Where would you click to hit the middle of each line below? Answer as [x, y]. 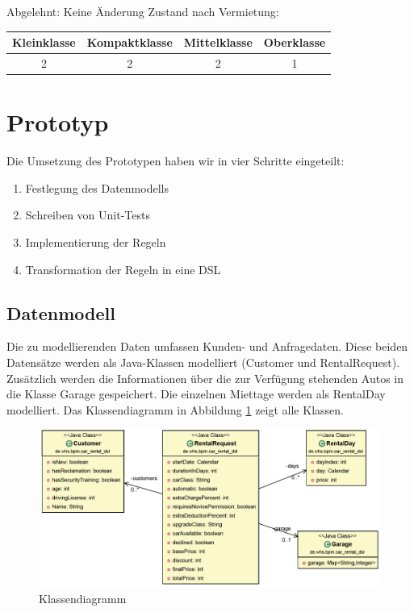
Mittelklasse [218, 42]
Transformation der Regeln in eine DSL [123, 269]
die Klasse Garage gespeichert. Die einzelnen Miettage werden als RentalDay [196, 394]
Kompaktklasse [130, 42]
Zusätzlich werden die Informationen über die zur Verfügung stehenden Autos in [205, 378]
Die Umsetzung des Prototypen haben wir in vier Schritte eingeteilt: [176, 161]
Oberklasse [295, 42]
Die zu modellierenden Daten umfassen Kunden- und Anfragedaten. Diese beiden [207, 346]
